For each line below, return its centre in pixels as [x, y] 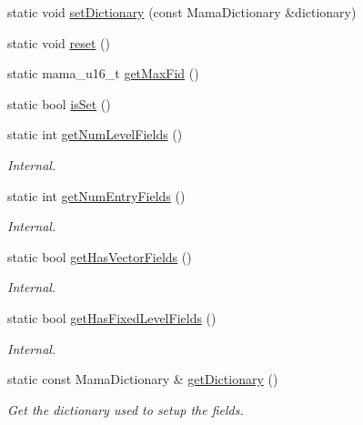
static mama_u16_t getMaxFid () [103, 73]
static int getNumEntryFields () [96, 195]
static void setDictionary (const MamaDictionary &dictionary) [182, 12]
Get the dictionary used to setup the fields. [126, 409]
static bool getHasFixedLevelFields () [112, 317]
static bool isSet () [59, 103]
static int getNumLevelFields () [95, 134]
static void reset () [59, 42]
